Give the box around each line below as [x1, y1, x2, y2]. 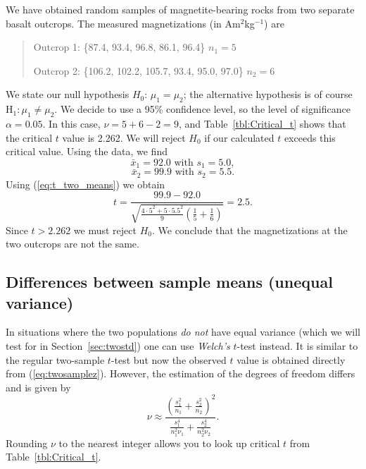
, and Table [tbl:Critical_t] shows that [178, 116, 346, 130]
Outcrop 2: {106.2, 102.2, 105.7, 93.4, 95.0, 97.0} [33, 63, 244, 78]
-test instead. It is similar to [236, 339, 358, 353]
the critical [6, 130, 53, 145]
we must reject [73, 222, 137, 237]
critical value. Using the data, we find [6, 144, 168, 159]
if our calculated [204, 130, 274, 145]
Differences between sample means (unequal [6, 271, 333, 293]
